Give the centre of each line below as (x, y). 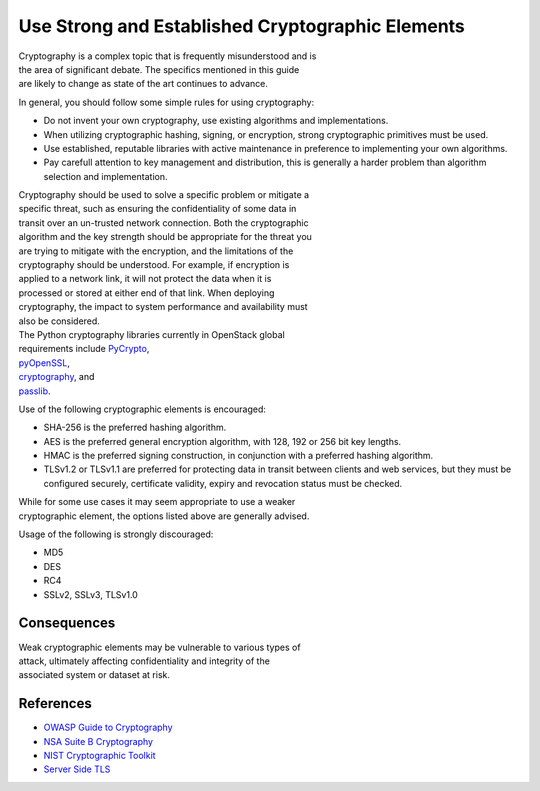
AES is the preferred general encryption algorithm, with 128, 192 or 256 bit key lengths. (222, 441)
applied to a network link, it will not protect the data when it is (145, 279)
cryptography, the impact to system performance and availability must (163, 307)
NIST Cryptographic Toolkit (99, 755)
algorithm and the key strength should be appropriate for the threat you (165, 237)
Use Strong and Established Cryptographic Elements (241, 26)
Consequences (67, 623)
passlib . (34, 391)
